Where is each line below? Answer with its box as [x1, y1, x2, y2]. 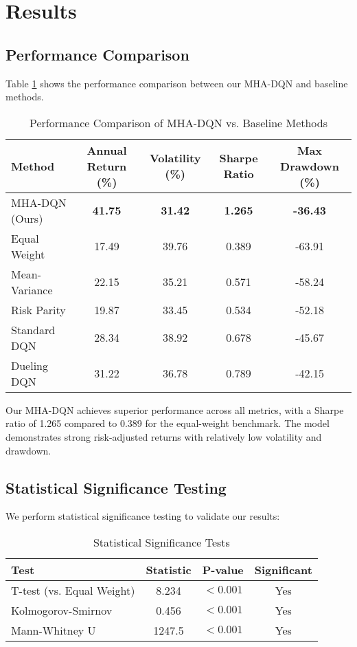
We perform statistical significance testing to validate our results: [5, 509, 280, 523]
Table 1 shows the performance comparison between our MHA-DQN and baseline [5, 76, 348, 90]
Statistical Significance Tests [93, 534, 230, 550]
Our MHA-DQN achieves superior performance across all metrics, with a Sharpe [5, 402, 344, 417]
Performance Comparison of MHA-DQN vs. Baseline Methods [29, 114, 328, 131]
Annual [87, 142, 127, 158]
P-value [202, 561, 244, 578]
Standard [11, 321, 56, 338]
